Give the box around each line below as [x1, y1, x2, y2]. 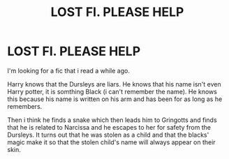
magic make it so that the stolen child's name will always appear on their [7, 137, 216, 146]
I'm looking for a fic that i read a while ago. [7, 66, 131, 75]
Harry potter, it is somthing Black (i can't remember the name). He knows [7, 87, 218, 96]
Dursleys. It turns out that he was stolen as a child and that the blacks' [7, 130, 209, 139]
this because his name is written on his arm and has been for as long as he [7, 95, 223, 103]
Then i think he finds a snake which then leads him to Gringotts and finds [7, 116, 218, 124]
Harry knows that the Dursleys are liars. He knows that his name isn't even [7, 79, 221, 88]
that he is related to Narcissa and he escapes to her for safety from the [7, 123, 212, 131]
